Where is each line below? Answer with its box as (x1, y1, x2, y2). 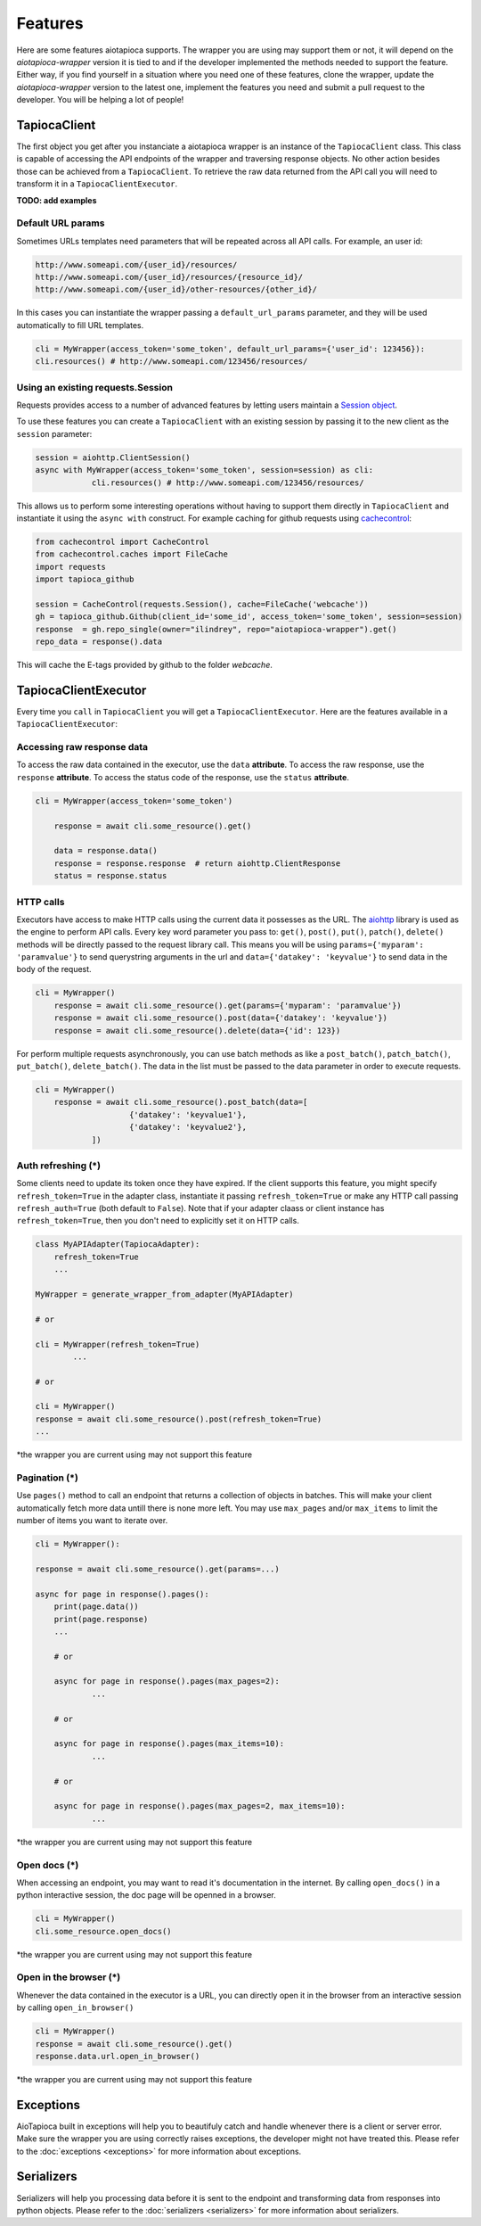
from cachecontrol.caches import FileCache (35, 549, 229, 559)
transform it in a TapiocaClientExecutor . (16, 178, 178, 189)
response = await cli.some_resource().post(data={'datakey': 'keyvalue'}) (53, 1013, 387, 1023)
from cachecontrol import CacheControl (35, 536, 209, 547)
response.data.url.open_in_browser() (35, 2051, 200, 2061)
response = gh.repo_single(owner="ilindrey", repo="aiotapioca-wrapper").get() (35, 624, 397, 634)
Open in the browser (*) (16, 1971, 121, 1983)
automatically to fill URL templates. (16, 319, 144, 330)
